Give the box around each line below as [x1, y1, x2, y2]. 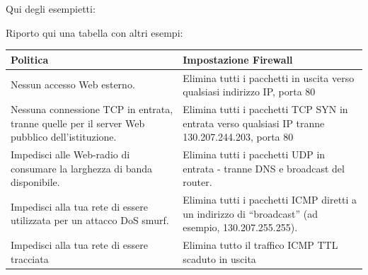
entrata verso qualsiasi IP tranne [183, 115, 325, 130]
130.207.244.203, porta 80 [183, 129, 294, 144]
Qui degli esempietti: [6, 1, 96, 16]
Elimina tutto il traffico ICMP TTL [183, 238, 338, 252]
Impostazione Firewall [183, 52, 293, 66]
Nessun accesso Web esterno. [11, 77, 135, 92]
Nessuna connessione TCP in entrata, [11, 101, 173, 116]
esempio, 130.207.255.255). [183, 220, 298, 235]
